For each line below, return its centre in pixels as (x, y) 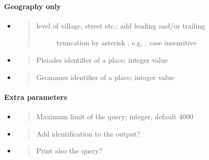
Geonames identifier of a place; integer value (105, 77)
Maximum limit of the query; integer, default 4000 (115, 116)
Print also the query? (69, 151)
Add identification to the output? (88, 133)
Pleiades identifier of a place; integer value (102, 59)
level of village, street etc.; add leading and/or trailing (121, 25)
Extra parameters (36, 97)
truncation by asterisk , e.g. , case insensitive (127, 43)
